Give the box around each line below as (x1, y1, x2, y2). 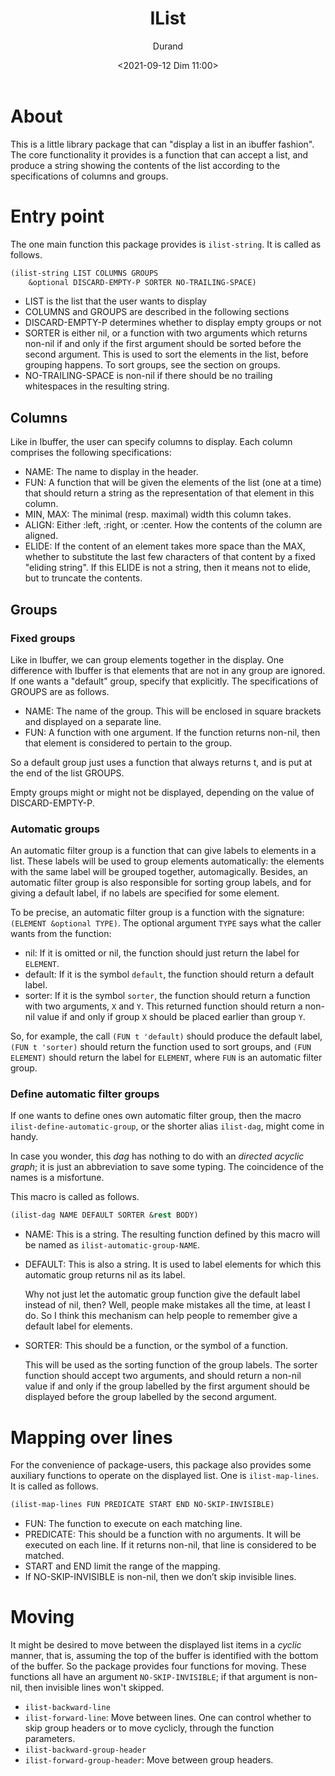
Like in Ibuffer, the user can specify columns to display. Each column (10, 436, 293, 448)
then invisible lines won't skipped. (24, 1682, 165, 1694)
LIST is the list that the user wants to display (24, 295, 207, 307)
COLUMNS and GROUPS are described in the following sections (24, 306, 290, 318)
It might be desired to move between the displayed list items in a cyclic (10, 1639, 302, 1651)
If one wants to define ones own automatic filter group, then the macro (10, 1110, 302, 1122)
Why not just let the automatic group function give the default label (24, 1288, 301, 1301)
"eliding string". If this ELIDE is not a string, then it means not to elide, (24, 562, 311, 574)
